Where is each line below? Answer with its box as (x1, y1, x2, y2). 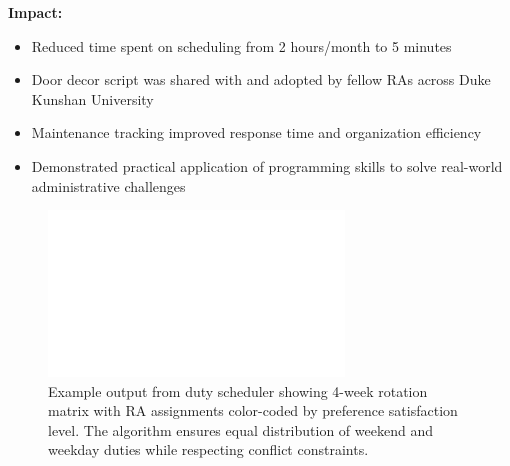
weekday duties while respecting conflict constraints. (48, 439, 369, 460)
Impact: (8, 2, 63, 22)
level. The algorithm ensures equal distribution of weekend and (48, 419, 433, 440)
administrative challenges (31, 175, 186, 196)
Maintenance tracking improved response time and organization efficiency (31, 122, 482, 143)
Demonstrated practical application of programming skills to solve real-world (31, 155, 503, 176)
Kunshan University (31, 88, 154, 109)
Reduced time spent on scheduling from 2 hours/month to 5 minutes (31, 35, 452, 56)
